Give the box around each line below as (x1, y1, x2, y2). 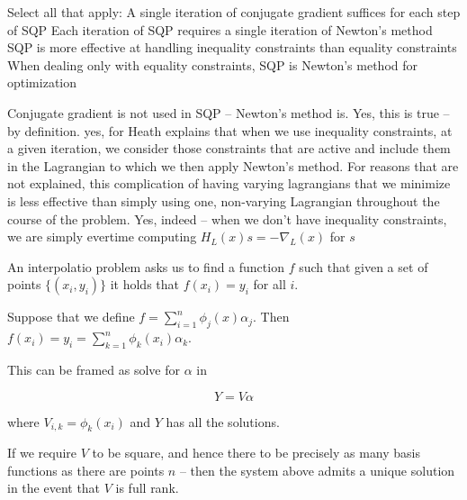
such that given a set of (299, 257, 428, 276)
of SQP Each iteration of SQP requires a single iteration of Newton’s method (7, 20, 433, 39)
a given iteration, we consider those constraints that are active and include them (7, 139, 451, 158)
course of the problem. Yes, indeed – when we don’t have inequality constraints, (7, 209, 447, 228)
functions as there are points (7, 460, 165, 479)
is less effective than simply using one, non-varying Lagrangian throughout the (7, 191, 440, 210)
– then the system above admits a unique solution (179, 460, 455, 479)
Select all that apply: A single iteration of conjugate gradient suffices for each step (7, 3, 461, 21)
